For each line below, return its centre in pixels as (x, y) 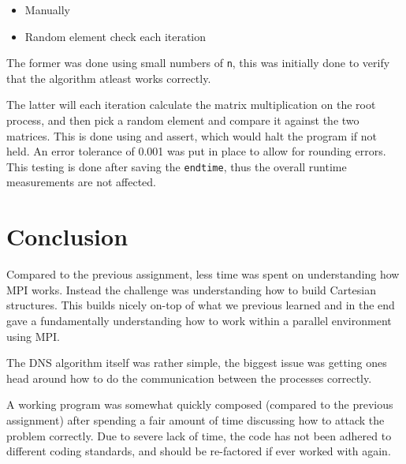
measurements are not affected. (81, 182)
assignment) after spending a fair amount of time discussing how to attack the (196, 419)
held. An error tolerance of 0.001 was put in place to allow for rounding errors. (196, 151)
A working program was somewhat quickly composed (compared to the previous (200, 404)
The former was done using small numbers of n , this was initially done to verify (198, 63)
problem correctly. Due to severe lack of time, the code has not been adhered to (199, 435)
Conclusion (67, 236)
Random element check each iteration (115, 36)
